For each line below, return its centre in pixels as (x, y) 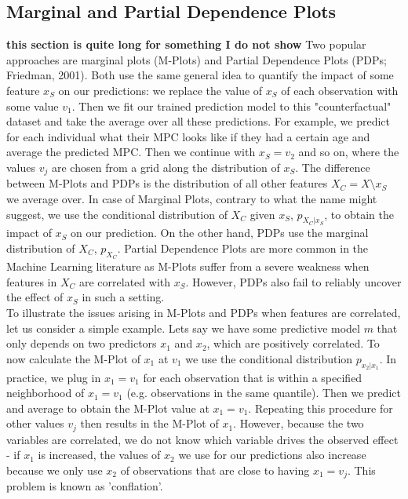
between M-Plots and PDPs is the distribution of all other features (167, 183)
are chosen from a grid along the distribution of (166, 167)
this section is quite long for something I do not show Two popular (186, 44)
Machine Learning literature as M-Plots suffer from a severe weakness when (188, 266)
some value (33, 106)
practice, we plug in (54, 377)
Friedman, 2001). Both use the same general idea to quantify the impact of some (200, 75)
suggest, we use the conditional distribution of (117, 214)
